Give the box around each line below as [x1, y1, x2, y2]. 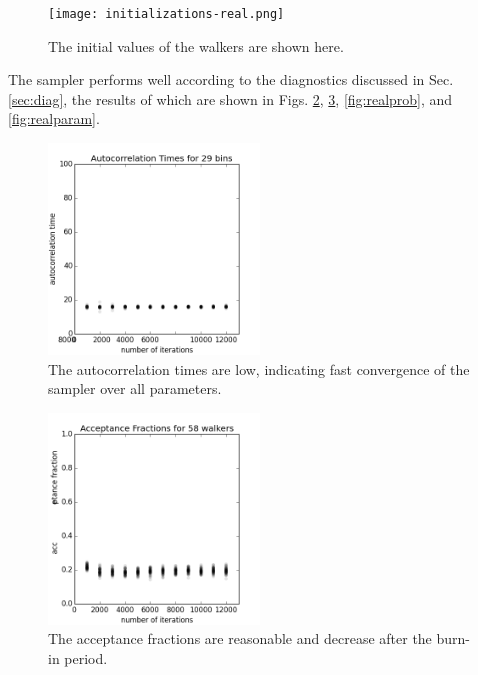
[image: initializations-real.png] [48, 7, 285, 21]
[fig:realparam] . [8, 108, 100, 129]
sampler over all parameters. [48, 378, 222, 399]
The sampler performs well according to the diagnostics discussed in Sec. [8, 69, 454, 90]
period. [64, 648, 108, 668]
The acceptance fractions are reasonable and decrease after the [48, 628, 432, 649]
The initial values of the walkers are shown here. [48, 35, 344, 56]
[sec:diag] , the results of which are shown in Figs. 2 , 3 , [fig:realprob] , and [8, 88, 453, 109]
